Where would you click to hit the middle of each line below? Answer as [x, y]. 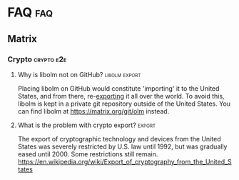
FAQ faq [30, 12]
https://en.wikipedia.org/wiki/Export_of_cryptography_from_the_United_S [124, 161]
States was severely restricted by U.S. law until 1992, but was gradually [122, 146]
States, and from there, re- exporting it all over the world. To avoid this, [121, 96]
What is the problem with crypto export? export [86, 125]
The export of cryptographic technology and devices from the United [119, 139]
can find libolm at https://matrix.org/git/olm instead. [93, 111]
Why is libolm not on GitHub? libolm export [79, 74]
